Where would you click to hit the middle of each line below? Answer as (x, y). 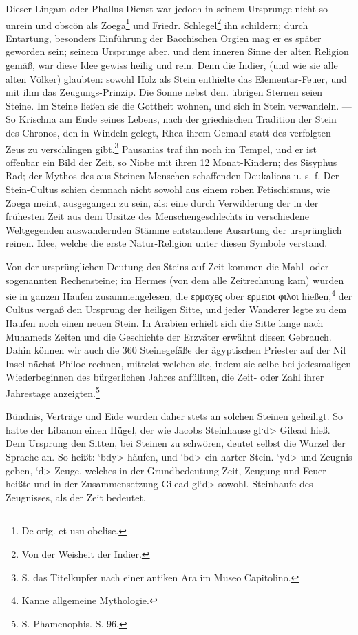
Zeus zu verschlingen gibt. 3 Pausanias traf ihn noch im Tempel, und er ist (161, 148)
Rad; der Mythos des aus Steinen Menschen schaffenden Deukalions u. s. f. (163, 175)
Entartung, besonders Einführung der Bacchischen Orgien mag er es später (164, 38)
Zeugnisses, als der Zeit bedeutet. (76, 497)
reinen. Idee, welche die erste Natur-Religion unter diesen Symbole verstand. (167, 243)
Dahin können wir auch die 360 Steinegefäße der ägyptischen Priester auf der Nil (176, 350)
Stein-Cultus (32, 189)
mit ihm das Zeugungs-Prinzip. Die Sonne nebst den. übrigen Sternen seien (164, 92)
